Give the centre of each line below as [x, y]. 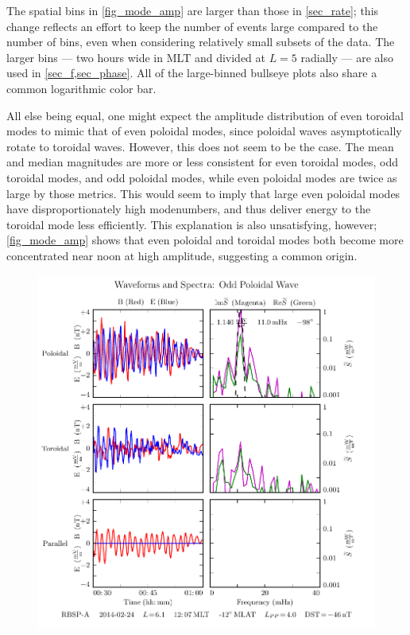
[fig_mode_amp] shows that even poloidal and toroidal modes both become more [205, 240]
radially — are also [347, 57]
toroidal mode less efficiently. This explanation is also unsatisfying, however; [192, 224]
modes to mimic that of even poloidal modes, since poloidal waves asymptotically [204, 131]
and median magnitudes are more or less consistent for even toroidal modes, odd [202, 162]
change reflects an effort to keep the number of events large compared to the [192, 26]
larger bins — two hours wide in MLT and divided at [136, 57]
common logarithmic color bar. [81, 88]
